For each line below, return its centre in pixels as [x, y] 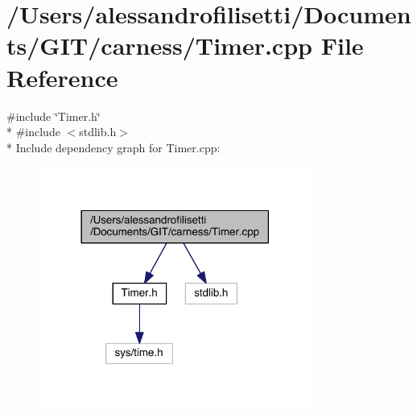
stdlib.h [98, 132]
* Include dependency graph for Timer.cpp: [114, 147]
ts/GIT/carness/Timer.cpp [159, 46]
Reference [62, 77]
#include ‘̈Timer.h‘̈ [54, 116]
